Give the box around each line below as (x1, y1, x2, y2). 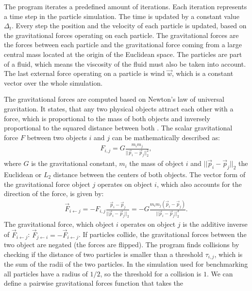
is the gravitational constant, (31, 158, 117, 168)
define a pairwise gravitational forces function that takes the (4, 278, 184, 288)
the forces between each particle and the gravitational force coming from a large (4, 39, 242, 50)
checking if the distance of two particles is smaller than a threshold (4, 249, 203, 259)
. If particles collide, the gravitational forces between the (79, 229, 247, 239)
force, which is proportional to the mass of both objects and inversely (4, 113, 210, 123)
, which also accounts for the (156, 179, 242, 189)
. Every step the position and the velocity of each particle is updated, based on (12, 20, 247, 31)
